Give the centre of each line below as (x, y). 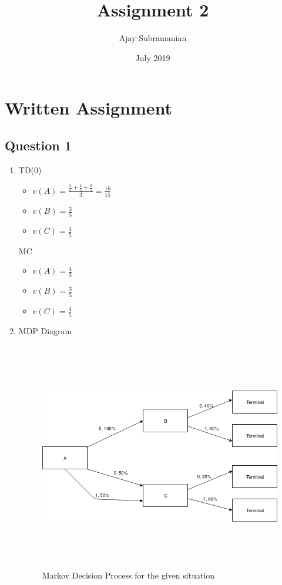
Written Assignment (88, 108)
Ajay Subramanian (153, 38)
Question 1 (38, 145)
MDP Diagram (45, 330)
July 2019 (153, 57)
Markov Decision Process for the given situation (128, 575)
